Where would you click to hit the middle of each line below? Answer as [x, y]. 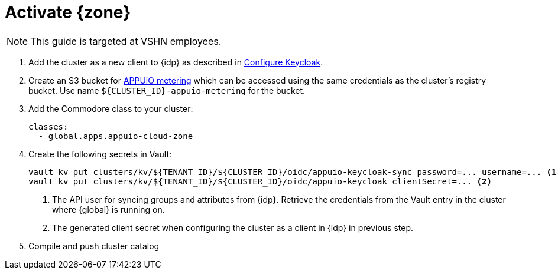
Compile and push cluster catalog [94, 246]
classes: [48, 126]
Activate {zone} [68, 12]
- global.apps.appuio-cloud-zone [116, 136]
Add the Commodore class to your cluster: [111, 108]
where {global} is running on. [108, 209]
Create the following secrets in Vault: [100, 154]
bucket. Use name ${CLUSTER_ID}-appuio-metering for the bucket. [167, 90]
